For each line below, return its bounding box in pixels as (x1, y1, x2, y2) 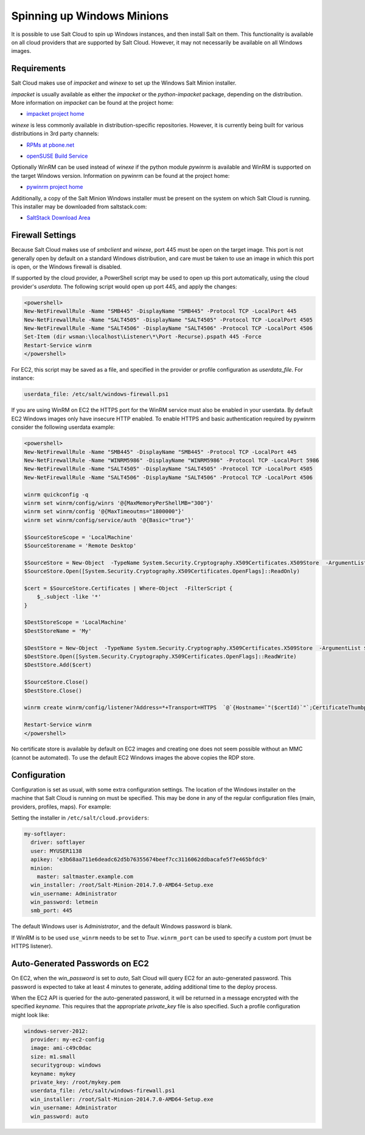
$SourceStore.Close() (24, 679, 89, 685)
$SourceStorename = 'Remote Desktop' (24, 542, 137, 549)
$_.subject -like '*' (36, 593, 102, 600)
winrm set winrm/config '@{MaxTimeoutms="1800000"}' (24, 508, 185, 515)
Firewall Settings (11, 230, 76, 241)
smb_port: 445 (30, 907, 73, 914)
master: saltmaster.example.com (36, 873, 134, 880)
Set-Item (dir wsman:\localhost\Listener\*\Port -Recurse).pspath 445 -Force (24, 333, 262, 341)
